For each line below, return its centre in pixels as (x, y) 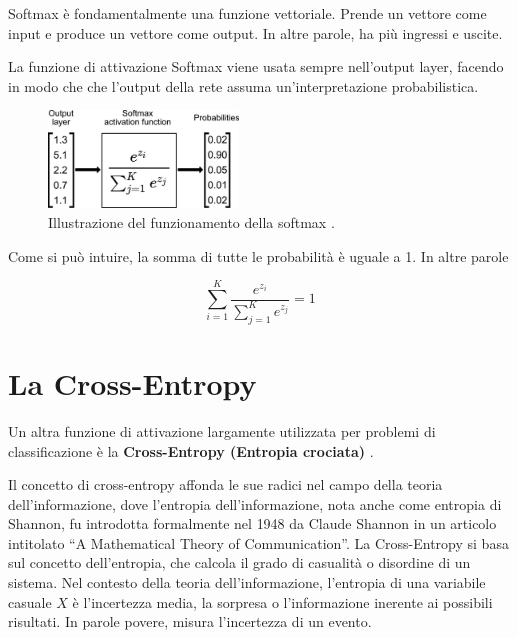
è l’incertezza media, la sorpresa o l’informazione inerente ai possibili (282, 601)
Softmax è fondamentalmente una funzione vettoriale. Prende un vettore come (247, 13)
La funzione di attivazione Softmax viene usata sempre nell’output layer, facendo (256, 66)
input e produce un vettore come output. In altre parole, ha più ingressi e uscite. (255, 32)
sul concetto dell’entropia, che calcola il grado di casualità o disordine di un (239, 562)
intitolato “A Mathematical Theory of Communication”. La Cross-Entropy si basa (258, 542)
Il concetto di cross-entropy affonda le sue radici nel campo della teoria (225, 484)
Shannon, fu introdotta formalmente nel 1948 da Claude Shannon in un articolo (252, 523)
